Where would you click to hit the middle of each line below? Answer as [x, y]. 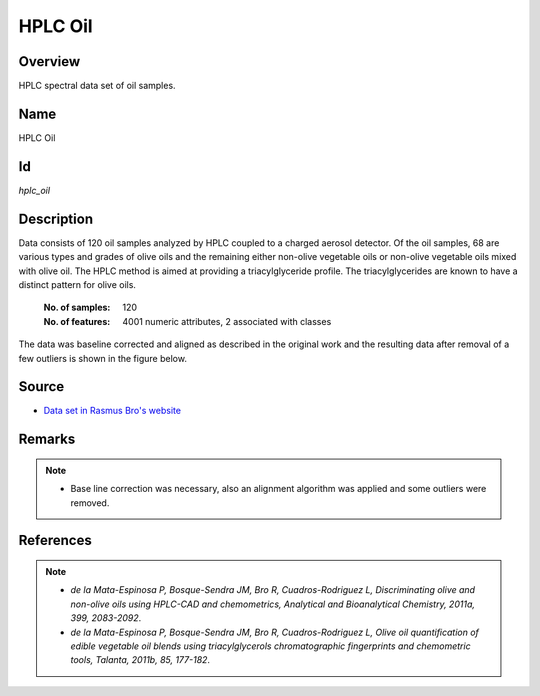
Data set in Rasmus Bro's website [112, 411]
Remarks [47, 439]
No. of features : [77, 321]
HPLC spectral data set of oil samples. [97, 86]
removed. [90, 502]
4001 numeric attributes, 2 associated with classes [227, 321]
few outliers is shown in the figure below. [102, 358]
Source [41, 386]
